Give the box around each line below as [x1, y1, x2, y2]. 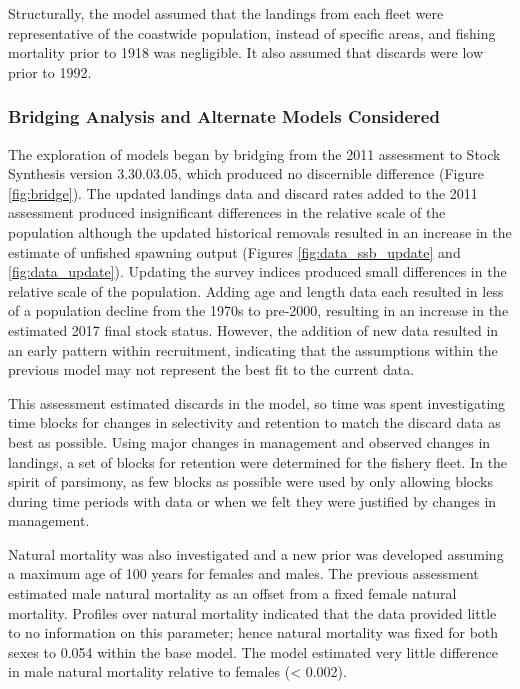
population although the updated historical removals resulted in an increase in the [8, 221, 512, 242]
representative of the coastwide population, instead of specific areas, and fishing [8, 22, 496, 43]
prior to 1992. [8, 61, 92, 82]
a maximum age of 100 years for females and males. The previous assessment [8, 563, 479, 584]
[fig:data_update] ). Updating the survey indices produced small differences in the [8, 261, 507, 282]
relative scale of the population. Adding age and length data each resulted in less [8, 280, 504, 301]
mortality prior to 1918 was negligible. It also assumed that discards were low [8, 42, 484, 63]
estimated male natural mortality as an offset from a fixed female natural [8, 583, 457, 604]
